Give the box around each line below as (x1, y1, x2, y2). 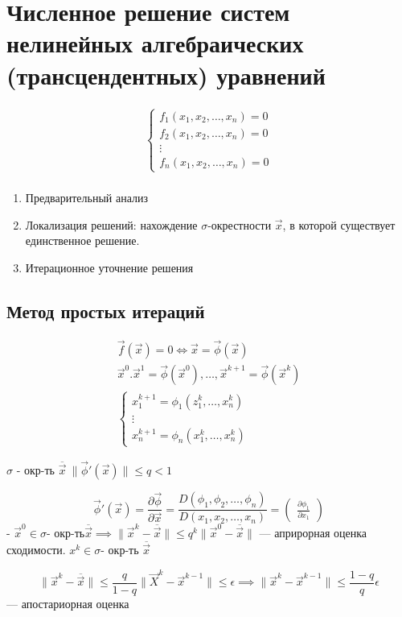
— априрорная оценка (259, 524, 367, 541)
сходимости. (6, 541, 66, 558)
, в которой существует (282, 216, 396, 233)
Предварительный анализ (25, 189, 148, 206)
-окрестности (207, 216, 272, 233)
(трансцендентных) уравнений (6, 58, 326, 91)
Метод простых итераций (6, 298, 205, 323)
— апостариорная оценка (6, 595, 129, 612)
